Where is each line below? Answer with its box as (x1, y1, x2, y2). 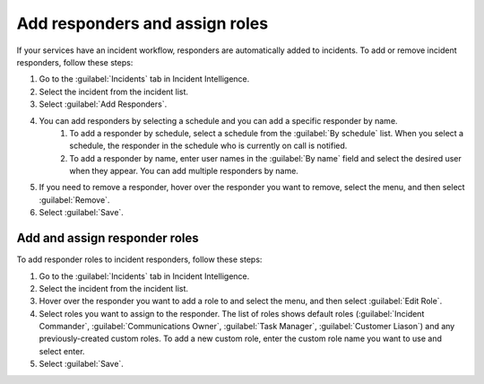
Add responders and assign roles (16, 13, 269, 33)
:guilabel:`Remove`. (39, 194, 110, 205)
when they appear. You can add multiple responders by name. (69, 166, 299, 177)
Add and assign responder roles (16, 231, 199, 246)
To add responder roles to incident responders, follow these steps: (16, 254, 263, 265)
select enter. (39, 345, 85, 356)
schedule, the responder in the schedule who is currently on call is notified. (69, 140, 348, 152)
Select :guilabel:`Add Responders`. (39, 99, 168, 109)
